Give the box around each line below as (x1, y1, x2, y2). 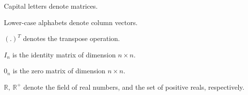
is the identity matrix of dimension (12, 49, 116, 59)
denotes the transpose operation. (23, 33, 120, 43)
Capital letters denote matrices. (4, 1, 98, 11)
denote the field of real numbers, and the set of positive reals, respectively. (23, 81, 245, 92)
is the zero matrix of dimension (13, 66, 106, 76)
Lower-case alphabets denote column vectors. (4, 17, 138, 27)
